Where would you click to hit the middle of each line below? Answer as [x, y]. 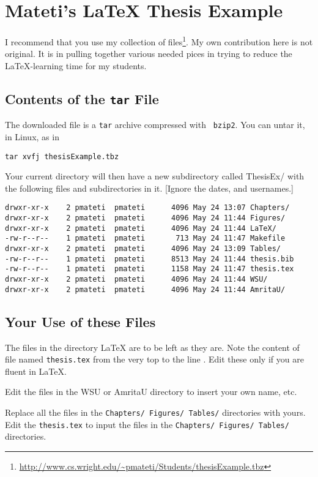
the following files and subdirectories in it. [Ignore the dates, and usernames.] [149, 188]
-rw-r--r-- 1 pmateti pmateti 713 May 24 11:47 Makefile [145, 238]
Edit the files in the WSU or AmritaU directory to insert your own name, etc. [151, 392]
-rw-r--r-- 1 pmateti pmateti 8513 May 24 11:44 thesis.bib [150, 259]
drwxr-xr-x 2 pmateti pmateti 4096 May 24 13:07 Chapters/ [147, 208]
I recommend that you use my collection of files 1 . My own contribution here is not [159, 41]
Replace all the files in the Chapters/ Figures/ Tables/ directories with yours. [155, 412]
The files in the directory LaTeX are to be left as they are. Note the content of [152, 347]
